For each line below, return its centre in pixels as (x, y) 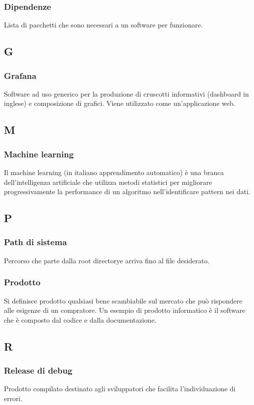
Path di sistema (36, 242)
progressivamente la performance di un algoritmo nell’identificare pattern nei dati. (127, 191)
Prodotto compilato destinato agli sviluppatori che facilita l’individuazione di (120, 389)
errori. (13, 398)
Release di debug (38, 370)
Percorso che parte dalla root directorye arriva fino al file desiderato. (107, 260)
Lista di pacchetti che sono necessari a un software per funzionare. (103, 25)
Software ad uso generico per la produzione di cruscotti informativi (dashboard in (127, 93)
